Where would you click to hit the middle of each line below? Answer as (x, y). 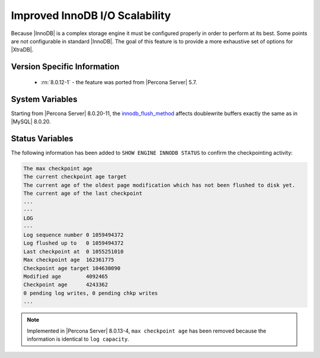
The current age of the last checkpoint (83, 194)
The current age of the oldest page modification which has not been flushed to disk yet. (159, 185)
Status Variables (42, 139)
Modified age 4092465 (66, 276)
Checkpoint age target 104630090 (72, 268)
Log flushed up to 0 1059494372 (73, 243)
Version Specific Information (65, 67)
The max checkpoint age (58, 168)
